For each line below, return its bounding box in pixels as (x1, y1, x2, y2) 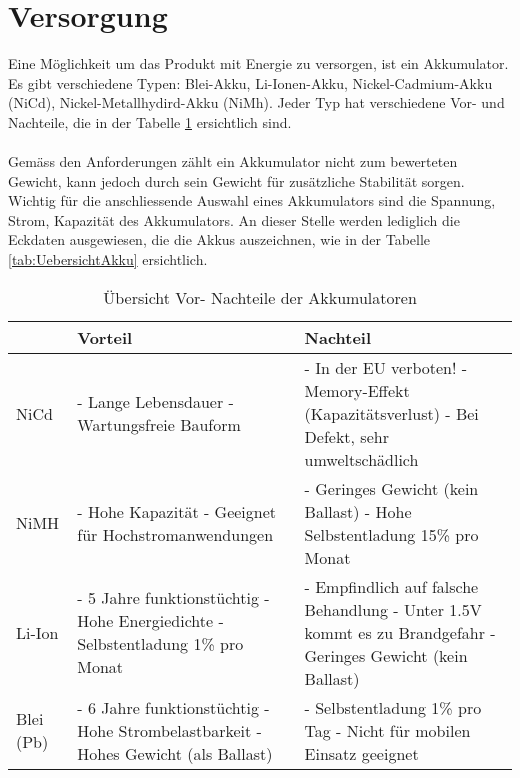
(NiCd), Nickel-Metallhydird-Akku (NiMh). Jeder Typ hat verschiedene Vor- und (8, 92, 505, 113)
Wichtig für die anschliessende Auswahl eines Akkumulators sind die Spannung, (8, 190, 496, 211)
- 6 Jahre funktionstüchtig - (77, 695, 270, 719)
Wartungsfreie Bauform (77, 413, 241, 437)
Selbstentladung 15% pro (304, 522, 479, 546)
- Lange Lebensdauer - (77, 390, 234, 414)
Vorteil (77, 325, 133, 349)
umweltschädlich (304, 447, 419, 471)
